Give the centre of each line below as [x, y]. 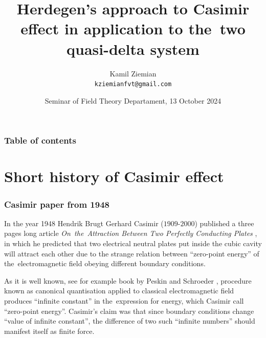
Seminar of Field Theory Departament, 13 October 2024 [133, 100]
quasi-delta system [133, 48]
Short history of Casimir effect [114, 176]
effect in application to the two [133, 28]
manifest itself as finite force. [49, 331]
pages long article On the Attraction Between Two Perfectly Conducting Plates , [131, 233]
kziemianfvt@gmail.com [133, 84]
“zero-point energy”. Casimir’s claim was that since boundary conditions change [129, 311]
